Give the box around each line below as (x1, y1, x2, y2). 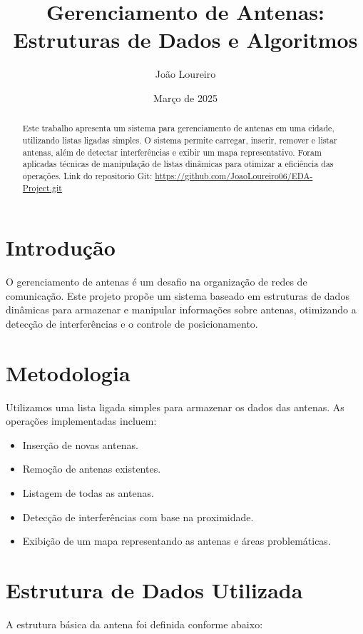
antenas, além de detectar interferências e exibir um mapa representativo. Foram (22, 146, 322, 158)
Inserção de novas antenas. (22, 437, 138, 452)
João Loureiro (155, 66, 216, 81)
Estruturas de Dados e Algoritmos (13, 25, 358, 54)
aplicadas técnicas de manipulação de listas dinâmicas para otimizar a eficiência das (22, 158, 334, 170)
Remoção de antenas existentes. (22, 461, 161, 476)
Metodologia (6, 358, 131, 387)
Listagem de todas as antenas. (22, 485, 154, 500)
